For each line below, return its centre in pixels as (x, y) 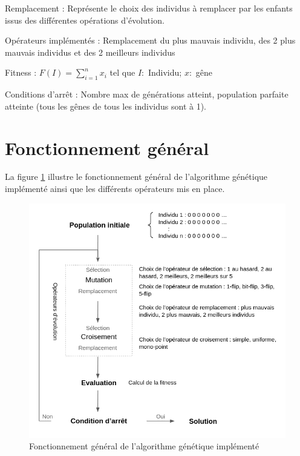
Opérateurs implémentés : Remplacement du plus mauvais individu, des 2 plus (150, 40)
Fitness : (21, 72)
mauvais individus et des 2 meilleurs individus (90, 52)
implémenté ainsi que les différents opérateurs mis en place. (115, 189)
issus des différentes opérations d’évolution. (85, 20)
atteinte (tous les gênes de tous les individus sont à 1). (106, 106)
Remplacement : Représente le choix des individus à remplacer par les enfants (149, 8)
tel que (122, 72)
